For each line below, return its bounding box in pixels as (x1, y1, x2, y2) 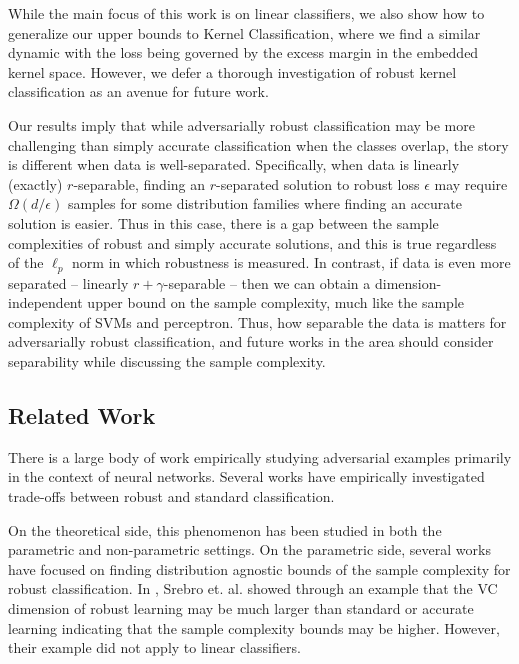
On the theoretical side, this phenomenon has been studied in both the (8, 519, 442, 540)
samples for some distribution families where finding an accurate (67, 193, 463, 214)
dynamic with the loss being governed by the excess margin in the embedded (8, 42, 479, 63)
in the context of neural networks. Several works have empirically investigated (8, 466, 485, 487)
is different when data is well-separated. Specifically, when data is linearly (8, 154, 460, 175)
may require (434, 173, 508, 194)
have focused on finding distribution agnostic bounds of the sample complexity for (8, 558, 511, 579)
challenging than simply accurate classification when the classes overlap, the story (8, 134, 509, 155)
